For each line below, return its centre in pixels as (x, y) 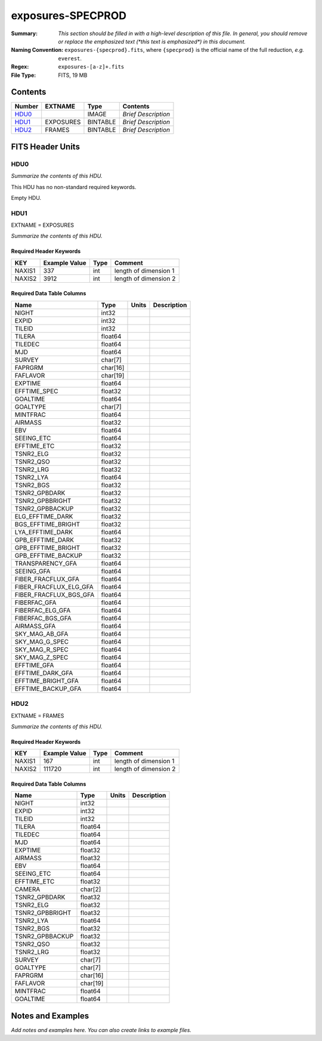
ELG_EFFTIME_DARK (44, 516)
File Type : (24, 75)
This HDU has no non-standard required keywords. (74, 187)
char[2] (91, 889)
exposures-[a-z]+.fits (91, 67)
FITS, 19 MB (73, 75)
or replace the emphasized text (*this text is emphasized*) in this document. (152, 41)
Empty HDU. (26, 197)
